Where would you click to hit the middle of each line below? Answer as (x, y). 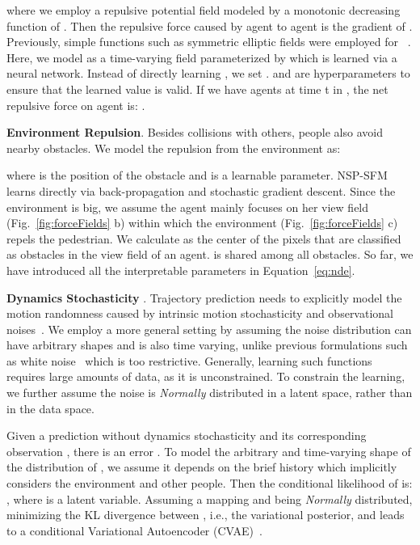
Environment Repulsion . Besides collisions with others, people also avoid (195, 132)
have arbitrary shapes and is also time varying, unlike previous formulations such (207, 345)
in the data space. (50, 408)
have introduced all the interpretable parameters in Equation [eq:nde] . (181, 270)
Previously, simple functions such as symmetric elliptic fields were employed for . (209, 42)
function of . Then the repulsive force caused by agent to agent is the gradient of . (210, 25)
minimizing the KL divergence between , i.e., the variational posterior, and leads (206, 515)
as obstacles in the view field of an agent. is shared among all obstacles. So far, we (210, 254)
